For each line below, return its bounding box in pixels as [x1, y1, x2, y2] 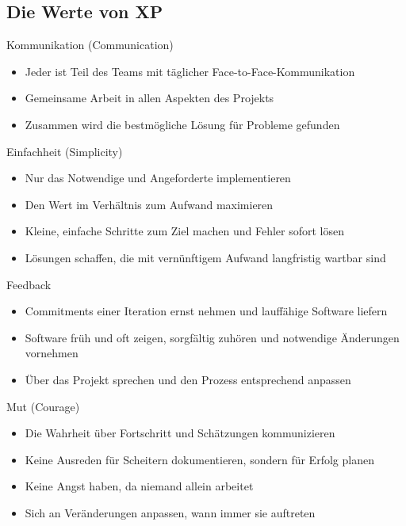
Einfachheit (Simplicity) [6, 143, 123, 159]
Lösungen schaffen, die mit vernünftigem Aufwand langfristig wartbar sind [25, 249, 386, 265]
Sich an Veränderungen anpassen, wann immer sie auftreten [25, 504, 316, 520]
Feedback [6, 276, 52, 292]
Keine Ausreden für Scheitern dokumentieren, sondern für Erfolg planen [25, 451, 374, 467]
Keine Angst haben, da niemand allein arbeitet [25, 478, 254, 494]
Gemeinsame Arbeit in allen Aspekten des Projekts [25, 90, 274, 106]
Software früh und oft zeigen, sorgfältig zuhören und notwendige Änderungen [25, 329, 400, 345]
